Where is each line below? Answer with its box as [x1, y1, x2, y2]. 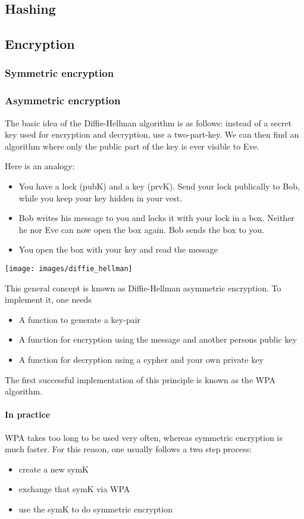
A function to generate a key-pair [18, 313, 141, 325]
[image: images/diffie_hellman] [5, 264, 133, 273]
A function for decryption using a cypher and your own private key [18, 353, 264, 365]
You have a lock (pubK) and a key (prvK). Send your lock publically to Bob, [18, 180, 300, 192]
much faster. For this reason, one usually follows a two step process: [5, 443, 252, 455]
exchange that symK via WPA [18, 483, 130, 495]
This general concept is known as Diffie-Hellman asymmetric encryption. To [5, 281, 281, 294]
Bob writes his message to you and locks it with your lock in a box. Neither [18, 212, 294, 224]
